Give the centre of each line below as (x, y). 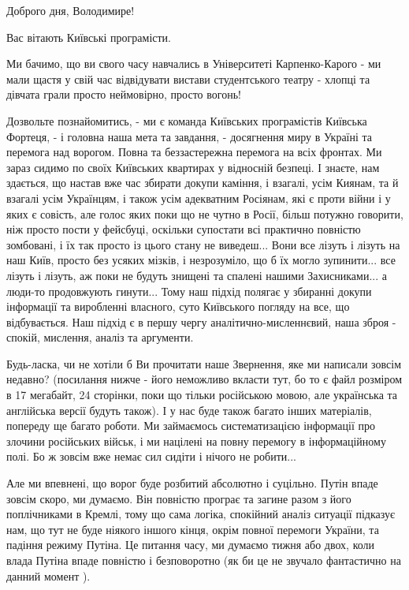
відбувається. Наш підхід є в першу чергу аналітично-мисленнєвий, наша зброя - (201, 321)
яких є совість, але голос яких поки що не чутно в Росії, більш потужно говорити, (205, 213)
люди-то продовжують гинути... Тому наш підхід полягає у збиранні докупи (189, 291)
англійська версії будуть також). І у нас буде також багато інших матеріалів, (189, 410)
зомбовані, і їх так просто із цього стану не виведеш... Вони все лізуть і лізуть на (203, 244)
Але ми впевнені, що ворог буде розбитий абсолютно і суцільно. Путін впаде (192, 483)
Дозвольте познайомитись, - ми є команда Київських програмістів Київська (187, 120)
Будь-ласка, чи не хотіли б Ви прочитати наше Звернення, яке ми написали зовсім (204, 363)
